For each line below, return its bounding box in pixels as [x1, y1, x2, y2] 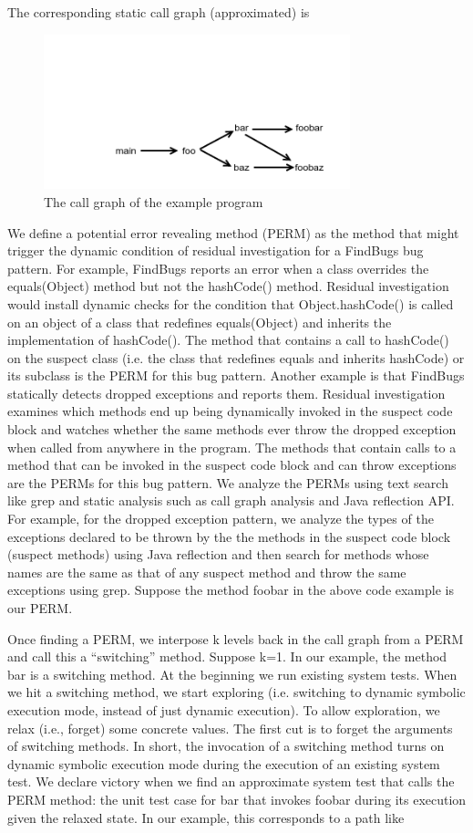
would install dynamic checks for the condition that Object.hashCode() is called [7, 294, 454, 313]
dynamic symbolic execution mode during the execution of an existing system [7, 754, 440, 773]
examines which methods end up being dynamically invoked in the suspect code [7, 401, 453, 421]
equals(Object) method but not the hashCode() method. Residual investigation [7, 276, 449, 296]
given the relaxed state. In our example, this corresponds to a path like [7, 807, 405, 827]
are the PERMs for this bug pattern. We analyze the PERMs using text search [7, 473, 448, 492]
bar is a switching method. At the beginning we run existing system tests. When [7, 664, 458, 683]
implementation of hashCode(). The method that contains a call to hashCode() [7, 330, 449, 349]
